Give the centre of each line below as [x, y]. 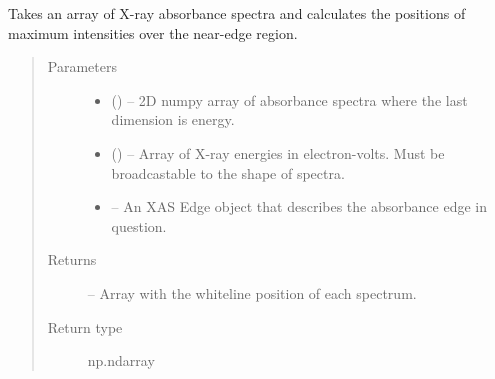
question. [139, 225]
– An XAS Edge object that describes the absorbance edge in [299, 206]
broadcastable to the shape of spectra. [228, 172]
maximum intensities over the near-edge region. [153, 32]
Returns [72, 259]
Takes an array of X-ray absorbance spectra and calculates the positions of [237, 13]
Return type [85, 326]
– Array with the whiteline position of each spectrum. [252, 292]
